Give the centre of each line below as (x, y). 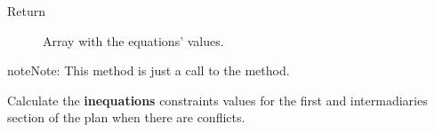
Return (27, 11)
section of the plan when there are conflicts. (126, 117)
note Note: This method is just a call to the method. (149, 70)
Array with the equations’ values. (133, 40)
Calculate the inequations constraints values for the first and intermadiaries (217, 100)
